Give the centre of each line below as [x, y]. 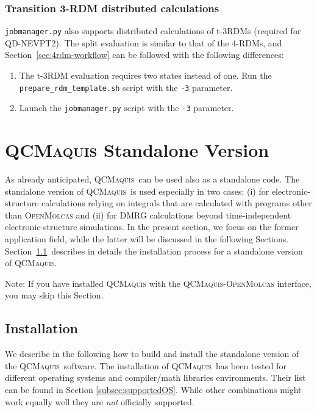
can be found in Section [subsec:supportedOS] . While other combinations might [153, 390]
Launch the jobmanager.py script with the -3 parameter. [126, 108]
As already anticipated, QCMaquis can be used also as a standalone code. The [152, 179]
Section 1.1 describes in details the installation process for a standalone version [154, 251]
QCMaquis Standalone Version [137, 150]
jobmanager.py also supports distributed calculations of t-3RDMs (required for [153, 31]
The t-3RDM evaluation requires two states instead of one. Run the [145, 75]
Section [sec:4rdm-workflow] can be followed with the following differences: [144, 55]
